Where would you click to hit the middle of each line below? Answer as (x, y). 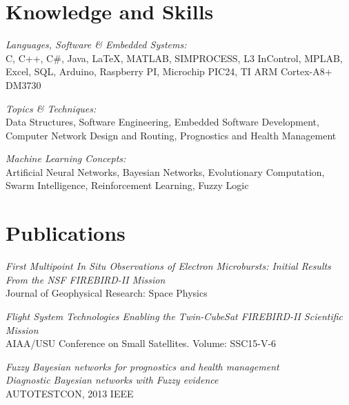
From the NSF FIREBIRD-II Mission (86, 279)
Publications (66, 233)
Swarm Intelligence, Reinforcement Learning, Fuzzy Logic (127, 185)
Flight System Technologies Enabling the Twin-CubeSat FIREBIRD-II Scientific (174, 316)
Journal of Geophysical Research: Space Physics (107, 293)
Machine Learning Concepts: (66, 158)
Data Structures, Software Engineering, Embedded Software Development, (162, 122)
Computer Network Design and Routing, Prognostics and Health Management (171, 135)
